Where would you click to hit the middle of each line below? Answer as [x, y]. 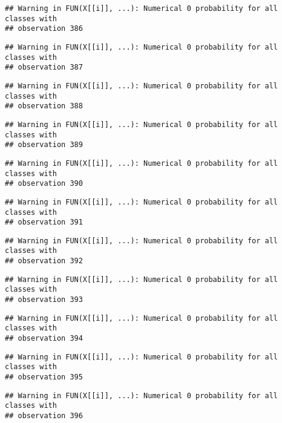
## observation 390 [44, 184]
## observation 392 [44, 261]
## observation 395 [44, 377]
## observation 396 [44, 416]
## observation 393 [44, 300]
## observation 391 [44, 222]
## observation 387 [44, 67]
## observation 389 [44, 145]
